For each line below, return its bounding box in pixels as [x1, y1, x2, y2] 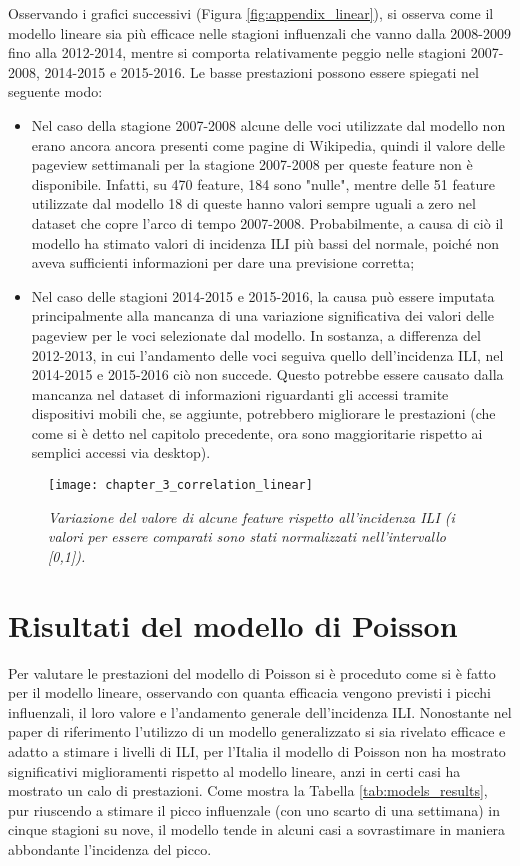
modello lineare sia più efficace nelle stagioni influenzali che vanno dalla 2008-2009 [8, 22, 512, 43]
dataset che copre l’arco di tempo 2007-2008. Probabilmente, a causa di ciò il [31, 212, 504, 233]
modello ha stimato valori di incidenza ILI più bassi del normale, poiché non [31, 232, 499, 253]
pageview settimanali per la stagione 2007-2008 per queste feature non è [31, 154, 473, 175]
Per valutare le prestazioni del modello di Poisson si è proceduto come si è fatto [8, 662, 496, 683]
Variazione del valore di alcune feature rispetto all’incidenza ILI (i [48, 506, 455, 527]
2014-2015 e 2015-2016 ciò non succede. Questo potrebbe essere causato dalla [31, 364, 504, 385]
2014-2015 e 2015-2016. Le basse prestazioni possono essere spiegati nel [44, 61, 479, 82]
